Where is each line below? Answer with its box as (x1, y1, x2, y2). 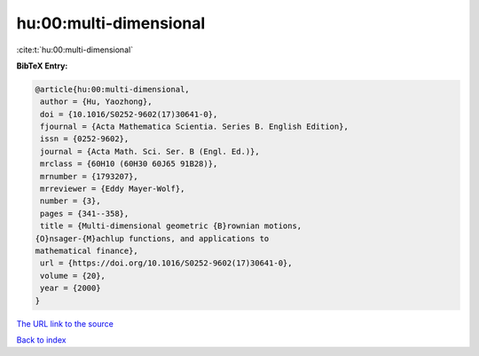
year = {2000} (40, 283, 101, 293)
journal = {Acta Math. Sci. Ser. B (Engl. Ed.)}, (40, 146, 261, 156)
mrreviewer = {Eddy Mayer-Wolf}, (40, 184, 185, 194)
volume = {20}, (40, 271, 106, 281)
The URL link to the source (16, 318, 114, 328)
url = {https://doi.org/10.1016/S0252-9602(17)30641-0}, (40, 258, 293, 268)
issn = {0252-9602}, (40, 134, 130, 144)
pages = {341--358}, (40, 209, 130, 218)
